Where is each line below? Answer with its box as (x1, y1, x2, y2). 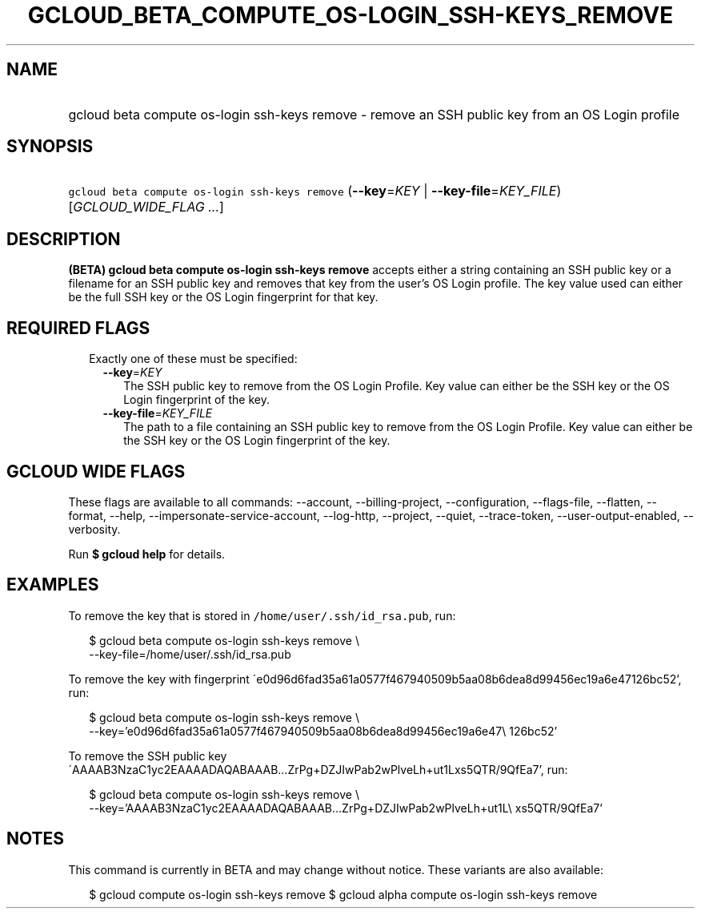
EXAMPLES (6, 574, 99, 595)
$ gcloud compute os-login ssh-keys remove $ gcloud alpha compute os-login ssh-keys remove (89, 887, 598, 901)
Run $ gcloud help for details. (68, 546, 226, 561)
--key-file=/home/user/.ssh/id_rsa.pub (89, 647, 291, 661)
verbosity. (68, 522, 121, 536)
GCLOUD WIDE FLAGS (6, 461, 186, 482)
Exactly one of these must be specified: (89, 352, 298, 366)
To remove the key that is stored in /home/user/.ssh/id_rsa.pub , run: (68, 608, 456, 623)
